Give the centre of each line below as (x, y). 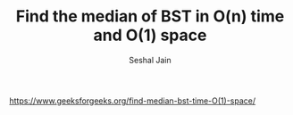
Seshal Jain (150, 60)
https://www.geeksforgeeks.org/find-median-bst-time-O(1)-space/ (133, 101)
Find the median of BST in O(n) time (150, 16)
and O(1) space (150, 35)
